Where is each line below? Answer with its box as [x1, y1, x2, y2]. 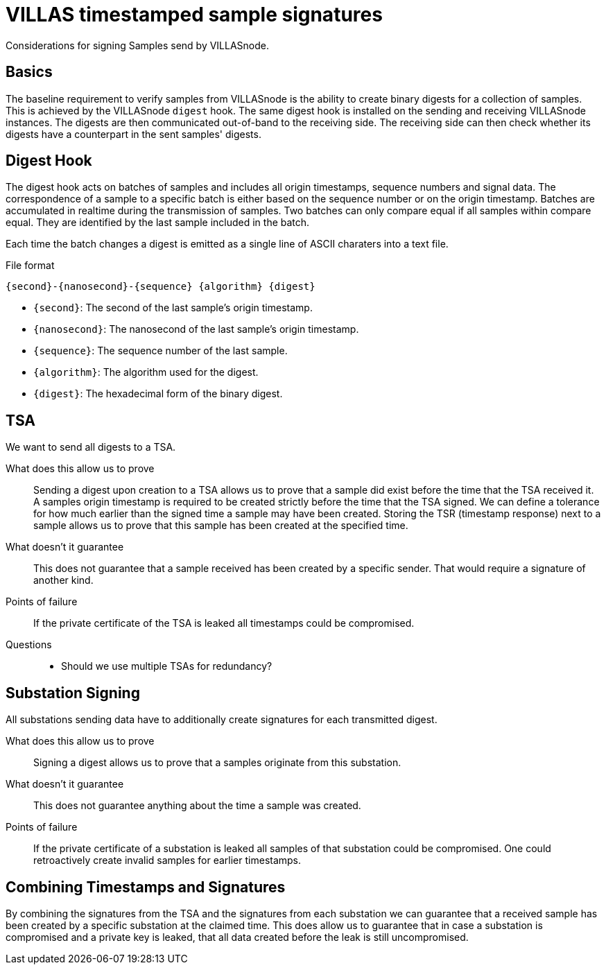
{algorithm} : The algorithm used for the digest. [33, 366, 259, 379]
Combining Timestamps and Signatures [6, 878, 286, 896]
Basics [6, 63, 53, 81]
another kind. [33, 574, 94, 587]
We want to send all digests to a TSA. [6, 441, 176, 453]
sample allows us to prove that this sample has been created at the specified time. [33, 519, 408, 532]
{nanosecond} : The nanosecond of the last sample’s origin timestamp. [33, 323, 359, 336]
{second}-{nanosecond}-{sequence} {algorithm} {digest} [6, 281, 315, 293]
